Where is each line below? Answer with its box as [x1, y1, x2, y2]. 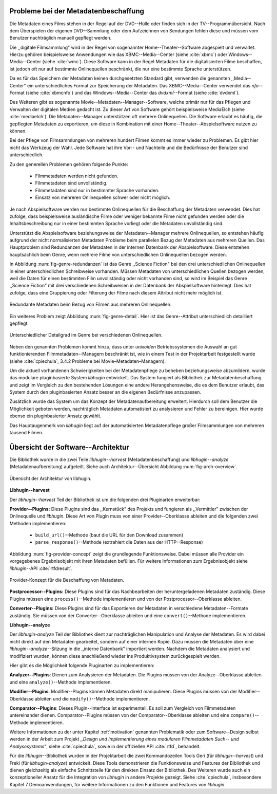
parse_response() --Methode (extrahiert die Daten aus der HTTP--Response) [35, 539, 203, 545]
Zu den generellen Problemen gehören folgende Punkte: [9, 161, 128, 167]
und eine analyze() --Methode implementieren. [9, 679, 112, 685]
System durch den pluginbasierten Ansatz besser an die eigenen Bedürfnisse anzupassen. [9, 389, 202, 395]
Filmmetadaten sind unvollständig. [35, 180, 108, 186]
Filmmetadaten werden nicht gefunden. [35, 173, 118, 179]
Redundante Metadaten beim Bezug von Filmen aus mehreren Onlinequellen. [9, 301, 172, 308]
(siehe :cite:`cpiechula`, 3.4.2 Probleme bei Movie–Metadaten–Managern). [9, 358, 166, 364]
